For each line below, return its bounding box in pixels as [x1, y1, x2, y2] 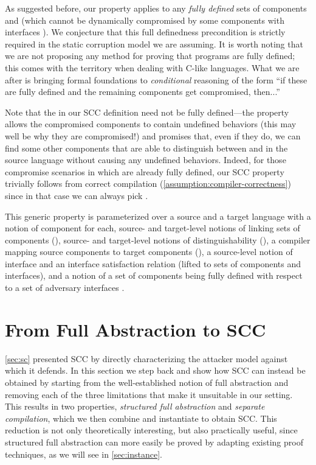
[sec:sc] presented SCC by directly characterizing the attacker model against [5, 352, 288, 365]
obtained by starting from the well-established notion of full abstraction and [5, 376, 289, 388]
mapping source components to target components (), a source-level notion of [5, 245, 293, 258]
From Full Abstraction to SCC [5, 316, 266, 341]
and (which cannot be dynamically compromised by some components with [5, 13, 284, 26]
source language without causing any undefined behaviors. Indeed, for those [5, 153, 286, 166]
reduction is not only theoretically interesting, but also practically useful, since [5, 424, 298, 436]
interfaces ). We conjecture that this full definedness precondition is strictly [5, 26, 286, 38]
